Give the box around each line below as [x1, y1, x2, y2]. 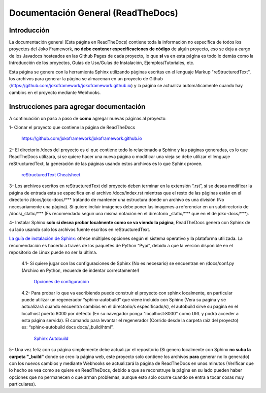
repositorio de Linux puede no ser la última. [9, 249, 98, 255]
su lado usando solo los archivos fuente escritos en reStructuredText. [9, 227, 150, 232]
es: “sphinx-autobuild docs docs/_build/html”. [21, 324, 114, 330]
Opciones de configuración [33, 279, 89, 285]
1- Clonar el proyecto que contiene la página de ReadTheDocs [9, 125, 135, 131]
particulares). [9, 381, 36, 387]
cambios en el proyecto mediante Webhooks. [9, 89, 101, 96]
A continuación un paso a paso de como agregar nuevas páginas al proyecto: [9, 115, 167, 121]
